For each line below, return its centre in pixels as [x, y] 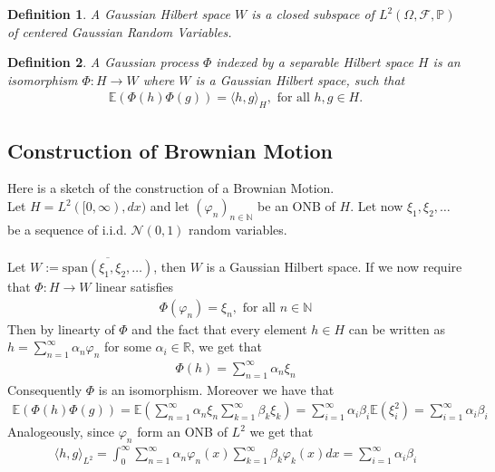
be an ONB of [296, 206]
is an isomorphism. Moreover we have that [216, 389]
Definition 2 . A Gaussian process [103, 62]
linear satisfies [134, 287]
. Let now [377, 206]
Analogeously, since [61, 432]
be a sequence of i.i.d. [67, 229]
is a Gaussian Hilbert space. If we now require [334, 267]
